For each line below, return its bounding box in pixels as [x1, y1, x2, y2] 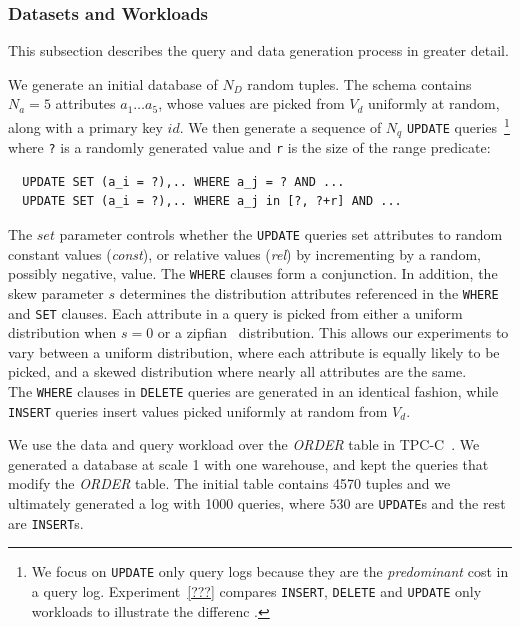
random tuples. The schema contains [247, 73, 472, 94]
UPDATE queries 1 [406, 114, 510, 137]
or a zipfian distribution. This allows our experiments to [157, 322, 509, 343]
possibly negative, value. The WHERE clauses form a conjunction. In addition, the [8, 263, 498, 284]
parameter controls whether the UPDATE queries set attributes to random [59, 223, 503, 244]
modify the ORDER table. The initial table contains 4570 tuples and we [8, 473, 451, 494]
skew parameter [8, 282, 104, 303]
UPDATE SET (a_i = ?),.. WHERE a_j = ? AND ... [22, 174, 345, 189]
